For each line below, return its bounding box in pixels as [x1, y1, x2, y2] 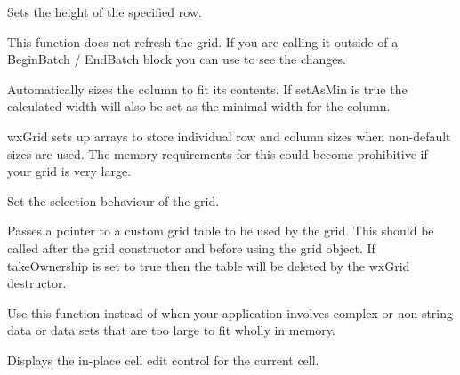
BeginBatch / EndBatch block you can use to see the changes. [7, 50, 346, 68]
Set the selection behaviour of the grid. [7, 191, 220, 210]
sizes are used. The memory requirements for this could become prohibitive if [7, 144, 428, 163]
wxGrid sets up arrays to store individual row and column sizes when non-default [7, 126, 451, 145]
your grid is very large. [7, 162, 132, 180]
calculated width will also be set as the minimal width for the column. [7, 97, 391, 116]
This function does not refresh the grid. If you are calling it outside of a [7, 32, 399, 51]
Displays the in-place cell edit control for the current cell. [7, 350, 319, 369]
